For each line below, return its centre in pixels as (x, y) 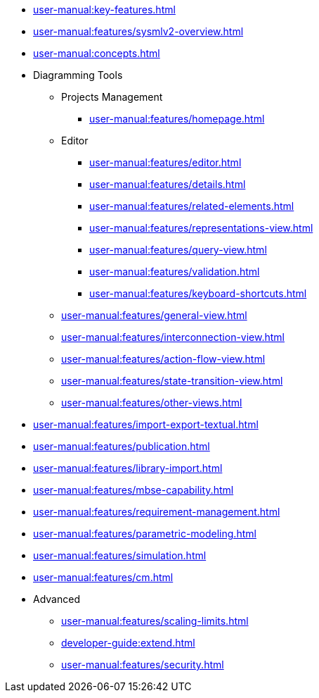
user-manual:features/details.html (168, 184)
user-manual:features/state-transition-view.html (172, 381)
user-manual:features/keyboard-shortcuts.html (198, 293)
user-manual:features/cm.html (103, 577)
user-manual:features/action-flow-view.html (163, 359)
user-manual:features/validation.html (175, 272)
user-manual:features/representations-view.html (201, 228)
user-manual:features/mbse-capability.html (134, 490)
